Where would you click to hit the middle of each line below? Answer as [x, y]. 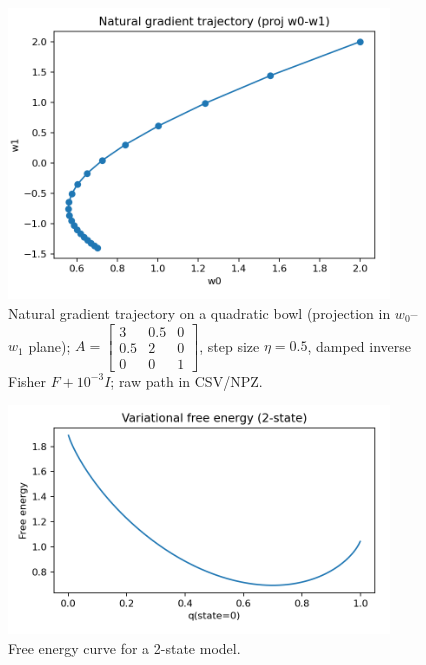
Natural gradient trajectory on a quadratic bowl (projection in [199, 312]
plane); [49, 345]
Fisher [27, 380]
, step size [229, 345]
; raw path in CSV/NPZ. [186, 380]
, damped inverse [359, 345]
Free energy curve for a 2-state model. [124, 647]
